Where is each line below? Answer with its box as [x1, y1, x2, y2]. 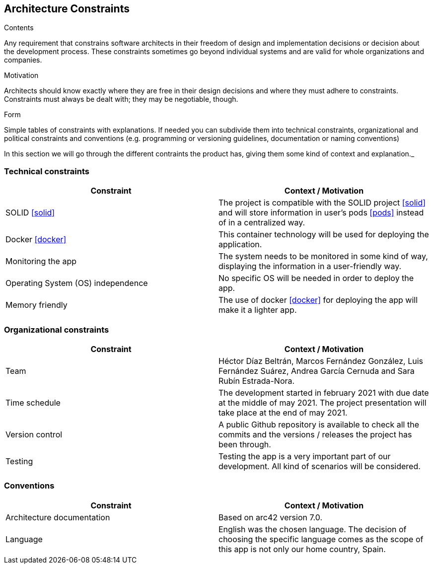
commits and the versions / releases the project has [218, 429, 412, 439]
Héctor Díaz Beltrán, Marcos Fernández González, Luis [218, 355, 423, 366]
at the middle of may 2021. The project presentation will [218, 397, 427, 408]
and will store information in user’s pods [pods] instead [218, 208, 424, 218]
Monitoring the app [5, 256, 76, 267]
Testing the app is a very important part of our [218, 451, 391, 461]
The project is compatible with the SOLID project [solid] [218, 198, 426, 208]
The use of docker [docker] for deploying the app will [218, 295, 418, 305]
